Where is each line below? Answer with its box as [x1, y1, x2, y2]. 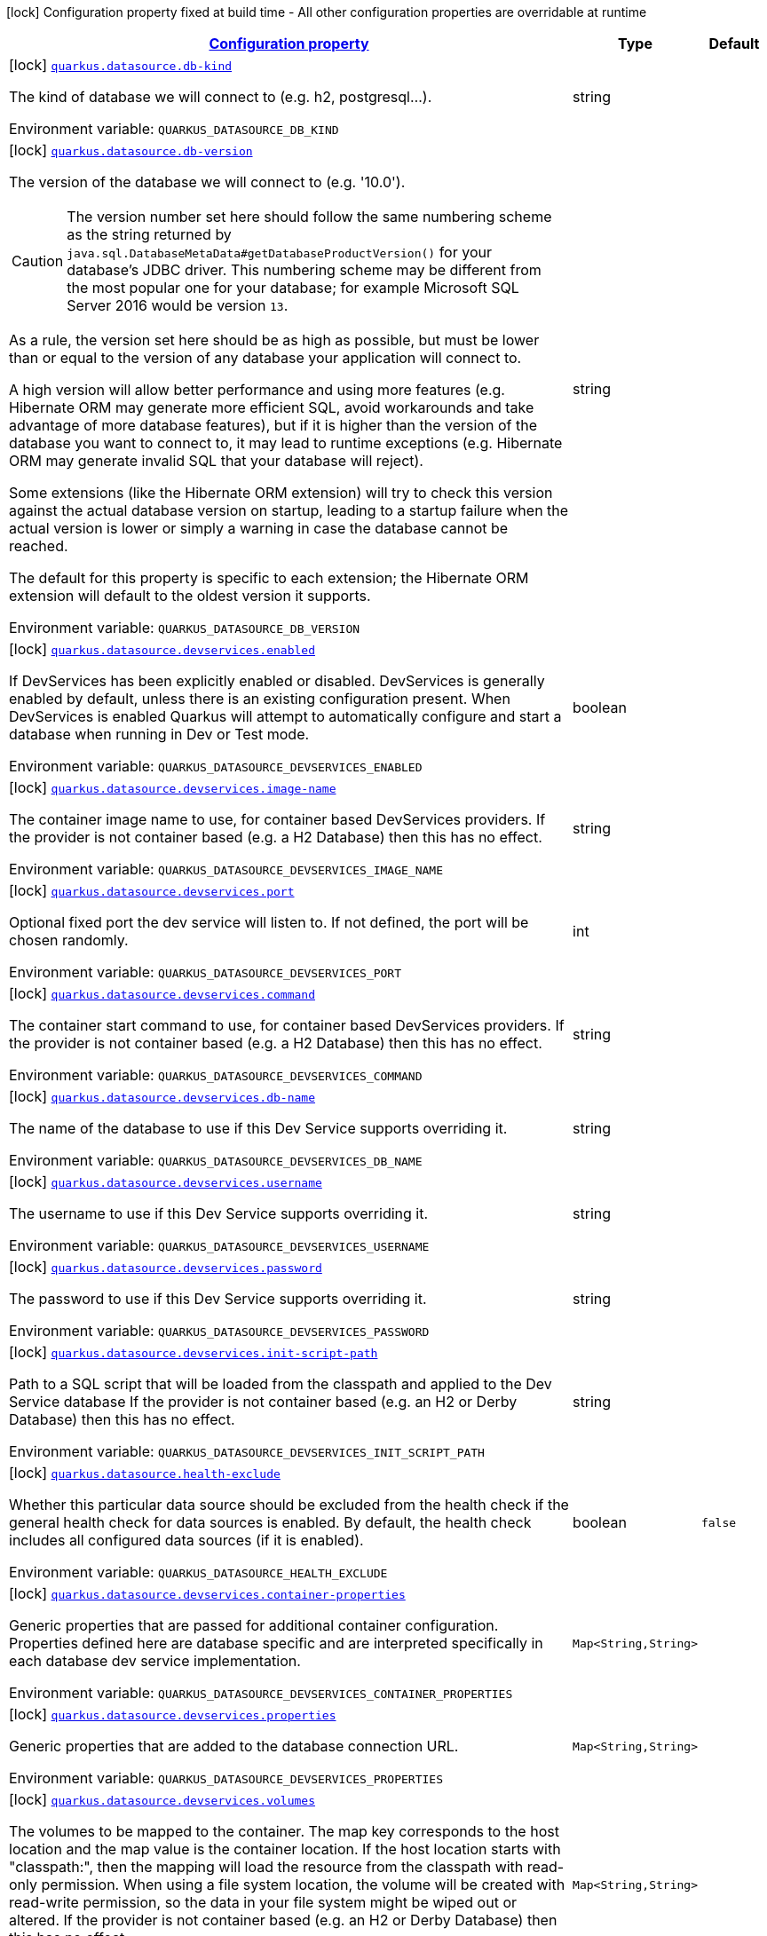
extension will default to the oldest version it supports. [9, 587, 371, 605]
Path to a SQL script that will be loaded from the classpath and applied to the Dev [9, 1375, 552, 1393]
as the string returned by [67, 225, 232, 243]
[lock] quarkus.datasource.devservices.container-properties [9, 1584, 406, 1602]
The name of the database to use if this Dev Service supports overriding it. [9, 1119, 508, 1137]
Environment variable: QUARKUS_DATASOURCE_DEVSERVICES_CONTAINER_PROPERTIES [9, 1684, 513, 1702]
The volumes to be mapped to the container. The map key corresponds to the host [9, 1822, 559, 1840]
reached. [9, 537, 68, 555]
